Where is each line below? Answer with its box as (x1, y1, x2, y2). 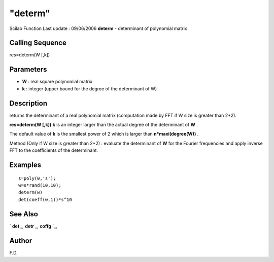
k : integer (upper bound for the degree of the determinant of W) (22, 85, 157, 91)
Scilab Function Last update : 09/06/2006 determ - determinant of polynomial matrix (9, 25, 187, 31)
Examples (9, 160, 42, 170)
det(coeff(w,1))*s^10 (18, 196, 72, 203)
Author (9, 236, 32, 245)
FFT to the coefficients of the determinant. (9, 147, 98, 153)
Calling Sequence (9, 39, 67, 47)
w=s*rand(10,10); (18, 183, 61, 188)
